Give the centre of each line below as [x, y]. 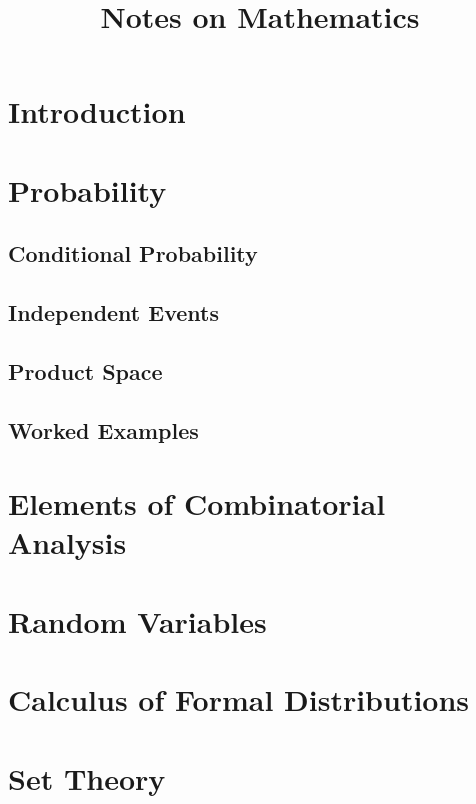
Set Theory [87, 777]
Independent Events [113, 312]
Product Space [85, 370]
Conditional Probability [133, 253]
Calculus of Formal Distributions [239, 699]
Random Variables [137, 620]
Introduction [97, 111]
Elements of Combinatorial [197, 503]
